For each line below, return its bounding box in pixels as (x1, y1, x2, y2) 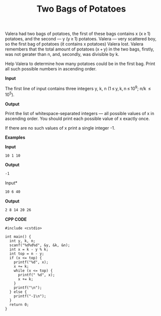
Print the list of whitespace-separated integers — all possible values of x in (5, 110, 155, 116)
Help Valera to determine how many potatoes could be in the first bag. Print (5, 61, 156, 67)
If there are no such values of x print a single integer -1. (5, 125, 115, 131)
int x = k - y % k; (9, 247, 49, 252)
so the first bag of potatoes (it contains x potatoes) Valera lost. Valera (5, 41, 144, 47)
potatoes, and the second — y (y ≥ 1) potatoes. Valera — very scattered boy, (5, 36, 157, 42)
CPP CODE (5, 216, 27, 222)
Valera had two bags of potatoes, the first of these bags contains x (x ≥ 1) (5, 31, 151, 37)
